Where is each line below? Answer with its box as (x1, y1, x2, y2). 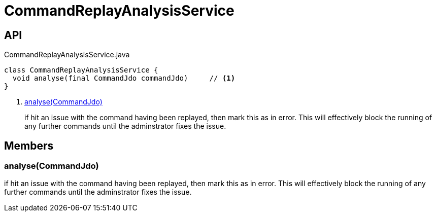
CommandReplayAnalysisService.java (4, 50, 130, 59)
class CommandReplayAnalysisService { (4, 66, 158, 75)
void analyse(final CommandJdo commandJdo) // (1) (12, 74, 236, 83)
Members (4, 139, 54, 152)
